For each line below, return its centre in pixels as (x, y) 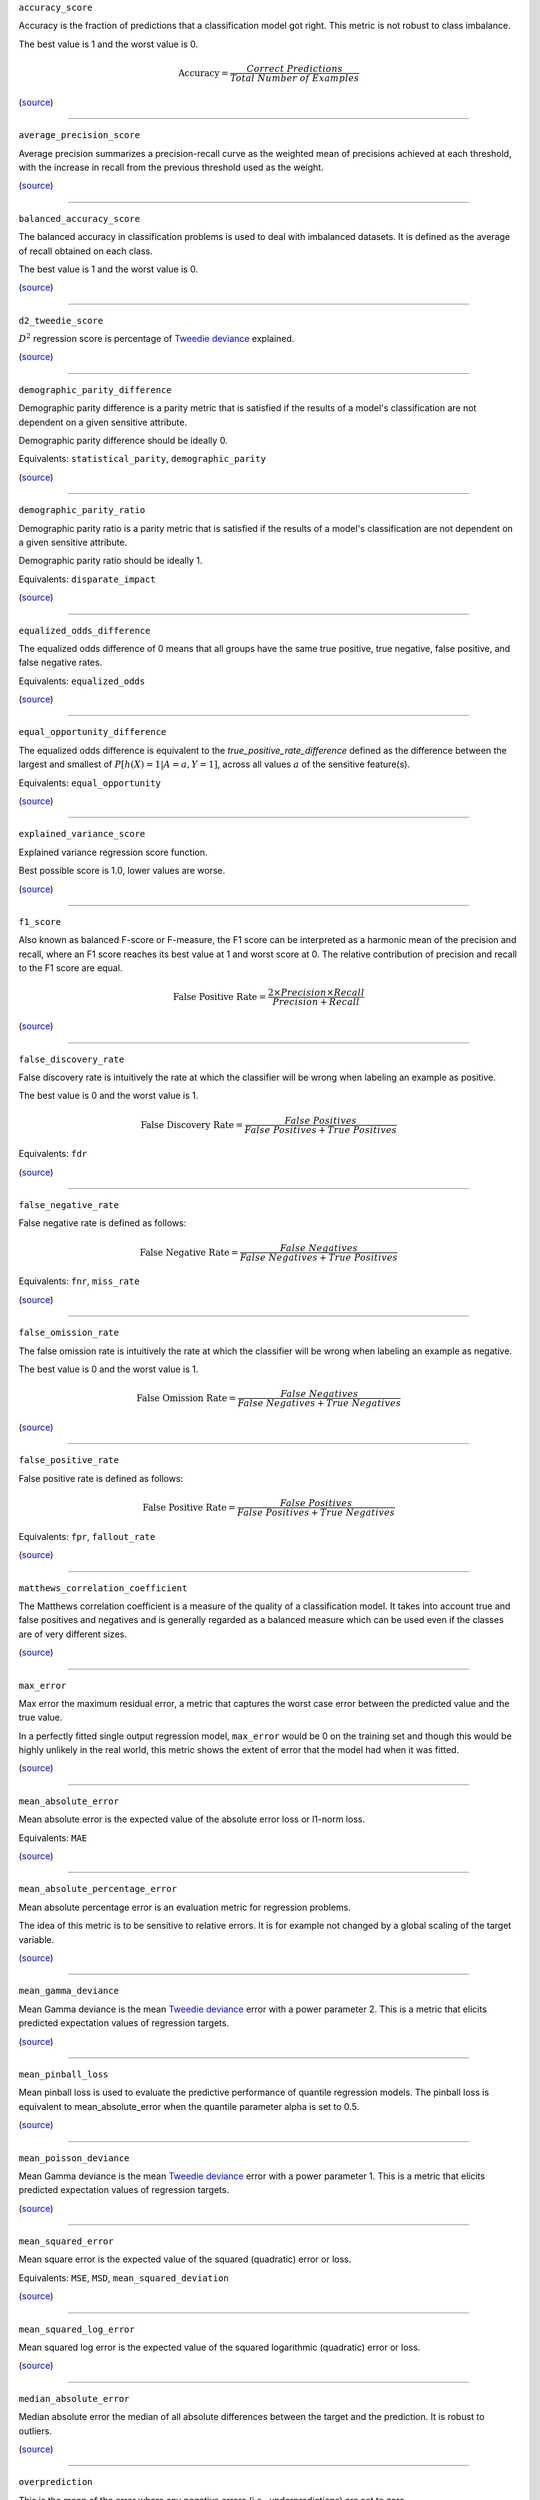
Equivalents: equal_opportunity (90, 782)
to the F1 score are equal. (70, 968)
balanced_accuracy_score (79, 218)
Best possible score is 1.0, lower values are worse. (122, 871)
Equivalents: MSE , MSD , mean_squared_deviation (123, 2277)
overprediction (56, 2482)
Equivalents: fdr (53, 1154)
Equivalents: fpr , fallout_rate (87, 1536)
